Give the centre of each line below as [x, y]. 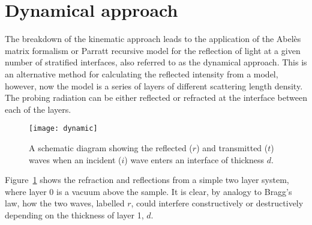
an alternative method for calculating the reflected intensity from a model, [142, 73]
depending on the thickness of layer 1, [74, 214]
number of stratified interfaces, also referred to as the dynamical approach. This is [156, 62]
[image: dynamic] [63, 129]
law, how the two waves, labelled [65, 203]
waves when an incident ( [75, 159]
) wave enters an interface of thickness [194, 159]
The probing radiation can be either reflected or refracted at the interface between [156, 97]
